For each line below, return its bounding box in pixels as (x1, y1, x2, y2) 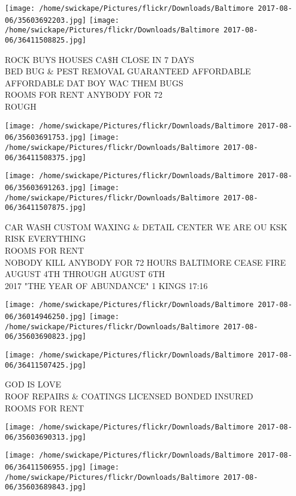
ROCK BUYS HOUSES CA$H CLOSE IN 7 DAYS (5, 53, 194, 65)
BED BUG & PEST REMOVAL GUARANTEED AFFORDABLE (5, 65, 251, 77)
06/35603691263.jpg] (5, 183, 87, 192)
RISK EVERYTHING (5, 232, 86, 245)
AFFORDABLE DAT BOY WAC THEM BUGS (5, 76, 183, 89)
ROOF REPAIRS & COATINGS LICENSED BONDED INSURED (5, 389, 253, 402)
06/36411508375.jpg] (5, 153, 87, 162)
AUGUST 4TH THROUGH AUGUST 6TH (5, 267, 165, 280)
